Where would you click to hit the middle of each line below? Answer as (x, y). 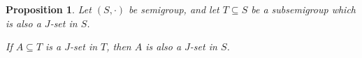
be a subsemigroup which (303, 9)
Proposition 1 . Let (49, 9)
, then (119, 46)
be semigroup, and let (174, 9)
